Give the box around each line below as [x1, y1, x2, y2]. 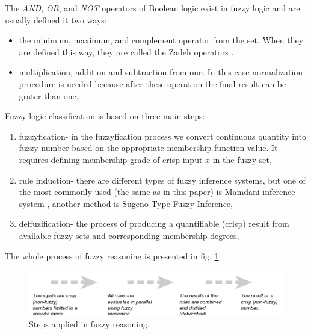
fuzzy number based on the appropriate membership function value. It [19, 141, 278, 154]
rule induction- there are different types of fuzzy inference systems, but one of [19, 173, 306, 186]
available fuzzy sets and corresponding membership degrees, [19, 229, 239, 241]
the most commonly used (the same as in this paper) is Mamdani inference [19, 185, 295, 198]
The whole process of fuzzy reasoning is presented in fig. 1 [5, 249, 219, 262]
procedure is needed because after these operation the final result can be [19, 77, 286, 90]
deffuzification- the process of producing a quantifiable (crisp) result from [19, 217, 289, 230]
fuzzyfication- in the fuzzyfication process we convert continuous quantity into [19, 129, 306, 142]
